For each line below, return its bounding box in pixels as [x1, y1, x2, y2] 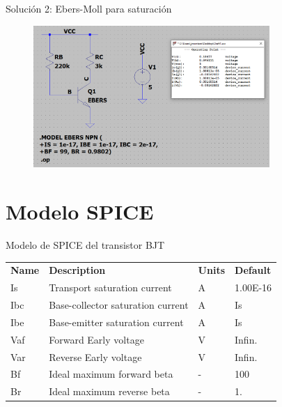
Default [235, 263, 272, 277]
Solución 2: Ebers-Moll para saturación [6, 1, 172, 15]
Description [49, 263, 106, 277]
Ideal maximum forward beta [49, 367, 173, 381]
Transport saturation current [49, 280, 172, 295]
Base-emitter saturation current [49, 314, 184, 329]
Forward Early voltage [49, 332, 144, 346]
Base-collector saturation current [49, 298, 189, 312]
